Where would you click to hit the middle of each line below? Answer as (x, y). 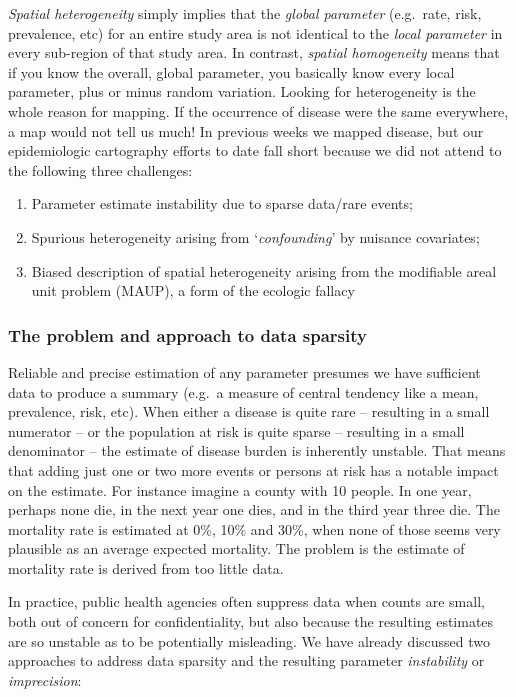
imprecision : (45, 679)
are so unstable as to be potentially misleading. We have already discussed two (249, 640)
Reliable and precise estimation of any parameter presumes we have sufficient (244, 371)
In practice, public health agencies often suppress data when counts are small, (246, 601)
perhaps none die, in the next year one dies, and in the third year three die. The (254, 509)
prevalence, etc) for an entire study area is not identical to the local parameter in (255, 32)
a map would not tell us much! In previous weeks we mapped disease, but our (246, 130)
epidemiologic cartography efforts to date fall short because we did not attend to (255, 150)
